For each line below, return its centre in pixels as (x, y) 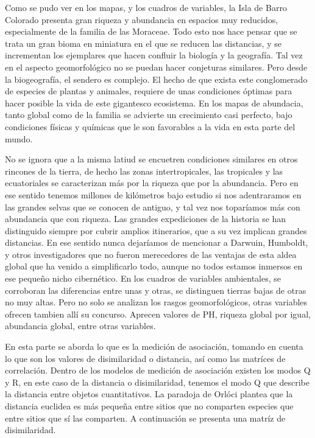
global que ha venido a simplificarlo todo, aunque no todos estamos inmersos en (154, 266)
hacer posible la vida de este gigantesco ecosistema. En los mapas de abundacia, (154, 103)
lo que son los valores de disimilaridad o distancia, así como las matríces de (145, 358)
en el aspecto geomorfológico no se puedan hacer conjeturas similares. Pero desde (156, 67)
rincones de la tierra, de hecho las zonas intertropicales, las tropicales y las (144, 171)
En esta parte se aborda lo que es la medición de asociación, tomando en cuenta (154, 346)
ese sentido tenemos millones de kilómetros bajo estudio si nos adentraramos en (153, 194)
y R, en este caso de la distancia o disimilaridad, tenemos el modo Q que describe (157, 382)
